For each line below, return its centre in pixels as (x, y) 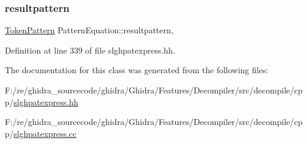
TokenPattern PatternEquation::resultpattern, (89, 30)
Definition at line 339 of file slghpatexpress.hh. (90, 50)
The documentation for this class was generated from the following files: (137, 70)
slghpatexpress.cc (45, 133)
